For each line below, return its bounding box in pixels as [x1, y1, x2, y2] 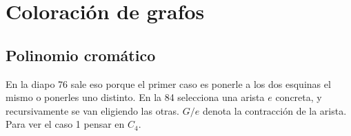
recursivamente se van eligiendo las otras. [6, 103, 179, 117]
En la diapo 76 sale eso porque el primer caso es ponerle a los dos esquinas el [6, 76, 331, 91]
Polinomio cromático [6, 44, 156, 65]
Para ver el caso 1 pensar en [6, 117, 125, 131]
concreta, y [275, 90, 322, 104]
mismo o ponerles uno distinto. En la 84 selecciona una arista [6, 90, 265, 104]
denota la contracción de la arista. [202, 103, 347, 117]
